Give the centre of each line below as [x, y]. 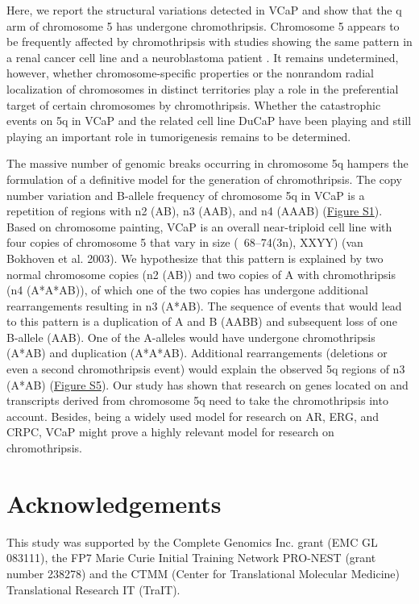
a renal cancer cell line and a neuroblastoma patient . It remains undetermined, [203, 57]
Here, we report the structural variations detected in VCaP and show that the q [204, 10]
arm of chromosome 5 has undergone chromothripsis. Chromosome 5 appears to [203, 25]
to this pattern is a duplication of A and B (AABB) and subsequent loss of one [202, 321]
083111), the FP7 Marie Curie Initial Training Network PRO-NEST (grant [191, 558]
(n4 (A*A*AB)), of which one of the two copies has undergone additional [187, 290]
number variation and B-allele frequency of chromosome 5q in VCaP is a [186, 195]
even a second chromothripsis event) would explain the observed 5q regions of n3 [206, 369]
